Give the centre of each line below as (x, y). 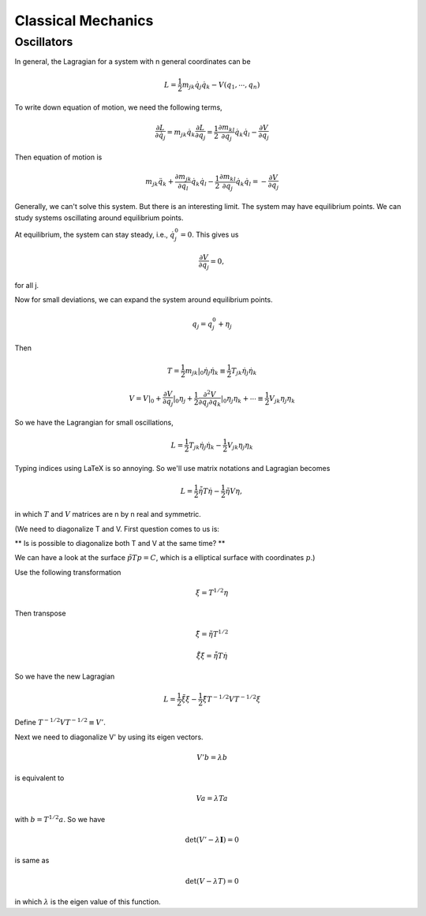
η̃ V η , (234, 491)
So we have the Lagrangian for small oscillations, (94, 423)
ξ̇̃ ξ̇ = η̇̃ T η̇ (212, 656)
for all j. (27, 286)
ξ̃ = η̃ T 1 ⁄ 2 (212, 633)
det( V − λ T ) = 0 (212, 881)
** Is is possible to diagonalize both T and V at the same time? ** (120, 543)
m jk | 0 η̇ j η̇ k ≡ (206, 372)
